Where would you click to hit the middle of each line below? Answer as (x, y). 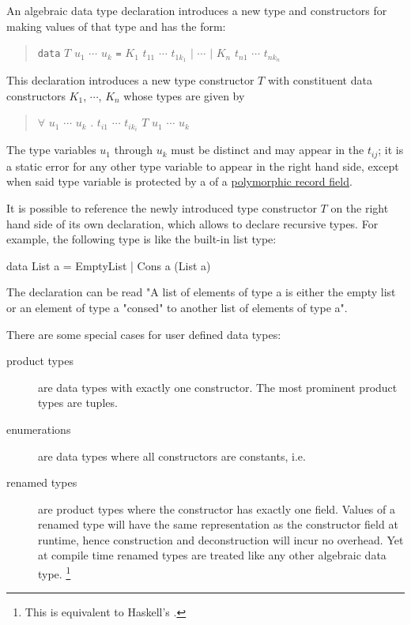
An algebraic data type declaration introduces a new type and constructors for (197, 10)
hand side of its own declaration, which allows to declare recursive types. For (192, 223)
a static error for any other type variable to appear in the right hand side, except (203, 166)
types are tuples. (78, 403)
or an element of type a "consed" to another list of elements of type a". (177, 307)
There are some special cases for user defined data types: (144, 334)
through (133, 150)
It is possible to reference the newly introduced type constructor (162, 207)
